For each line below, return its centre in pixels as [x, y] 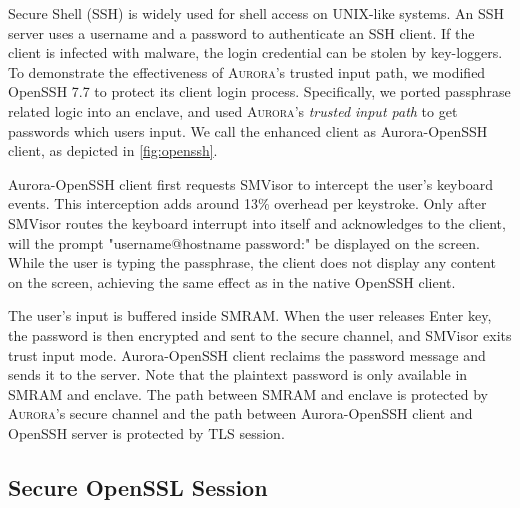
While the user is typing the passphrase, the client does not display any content [252, 262]
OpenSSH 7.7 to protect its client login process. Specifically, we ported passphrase [259, 91]
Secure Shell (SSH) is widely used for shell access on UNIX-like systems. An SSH [256, 13]
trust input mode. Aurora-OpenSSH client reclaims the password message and [247, 354]
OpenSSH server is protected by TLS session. [146, 432]
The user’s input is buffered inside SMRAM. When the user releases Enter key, [250, 315]
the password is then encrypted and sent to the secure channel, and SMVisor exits [260, 334]
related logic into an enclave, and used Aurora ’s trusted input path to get [233, 110]
